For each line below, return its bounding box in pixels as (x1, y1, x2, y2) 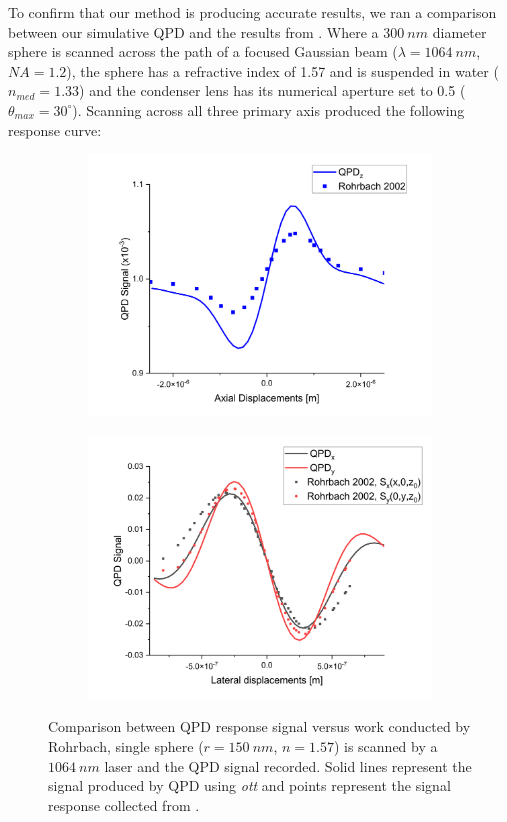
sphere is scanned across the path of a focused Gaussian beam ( (8, 41, 398, 62)
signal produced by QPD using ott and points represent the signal (48, 775, 451, 796)
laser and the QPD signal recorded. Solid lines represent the (104, 755, 472, 776)
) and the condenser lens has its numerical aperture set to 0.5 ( (79, 80, 466, 101)
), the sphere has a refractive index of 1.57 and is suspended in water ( (66, 60, 499, 81)
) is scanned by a (333, 736, 438, 756)
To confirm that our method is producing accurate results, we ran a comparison (8, 2, 497, 22)
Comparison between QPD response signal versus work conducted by (48, 716, 471, 737)
